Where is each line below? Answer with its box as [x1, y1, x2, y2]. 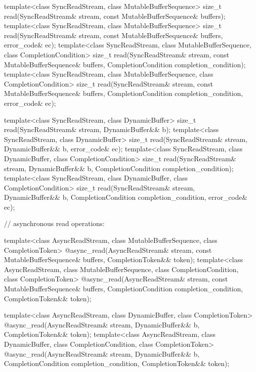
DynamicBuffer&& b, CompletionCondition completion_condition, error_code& [4, 192, 248, 202]
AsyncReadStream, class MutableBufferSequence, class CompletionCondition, [4, 264, 239, 274]
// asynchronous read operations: [4, 218, 105, 229]
